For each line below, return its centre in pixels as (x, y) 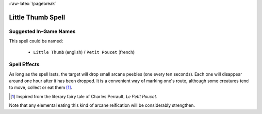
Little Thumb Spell (37, 17)
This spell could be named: (36, 41)
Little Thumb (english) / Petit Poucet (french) (84, 52)
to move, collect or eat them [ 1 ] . (41, 87)
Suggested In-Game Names (42, 31)
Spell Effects (24, 64)
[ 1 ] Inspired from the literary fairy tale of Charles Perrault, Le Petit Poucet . (84, 96)
